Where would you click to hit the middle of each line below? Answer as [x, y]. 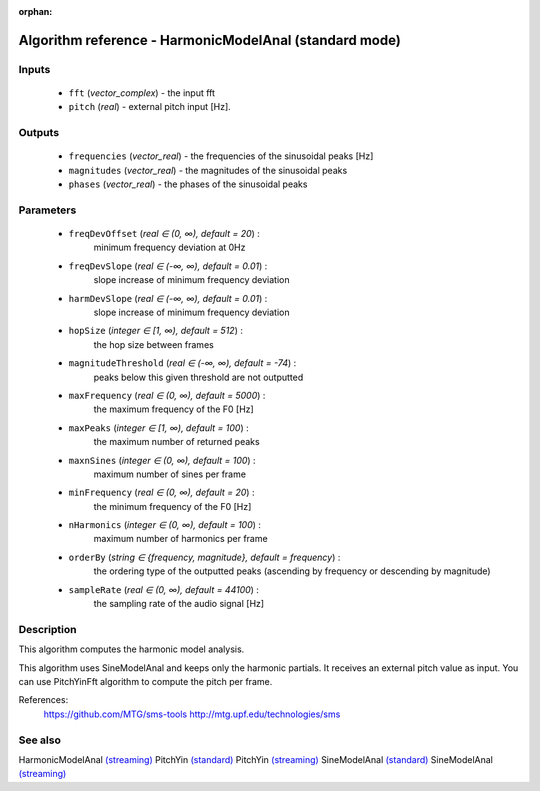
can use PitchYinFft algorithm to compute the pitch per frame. [145, 681]
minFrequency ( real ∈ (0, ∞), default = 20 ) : [161, 492]
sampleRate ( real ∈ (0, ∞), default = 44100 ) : [164, 589]
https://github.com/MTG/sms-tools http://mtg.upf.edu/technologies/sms [192, 714]
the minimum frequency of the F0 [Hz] [172, 506]
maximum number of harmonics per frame [181, 539]
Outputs [39, 133]
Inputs [34, 69]
